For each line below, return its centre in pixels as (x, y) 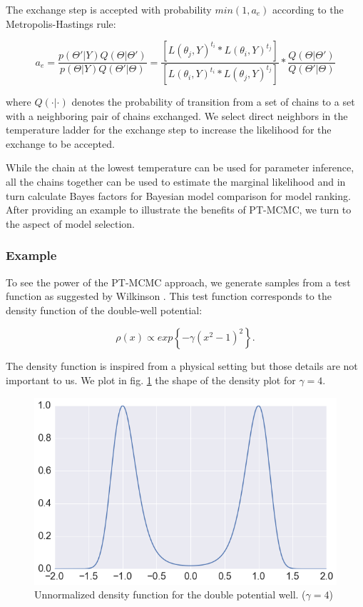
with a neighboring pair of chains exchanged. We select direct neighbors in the (177, 115)
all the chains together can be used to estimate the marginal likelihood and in (176, 182)
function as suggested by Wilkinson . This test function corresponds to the (169, 296)
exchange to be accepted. (60, 143)
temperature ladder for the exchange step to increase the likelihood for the (169, 130)
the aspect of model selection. (70, 223)
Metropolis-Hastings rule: (61, 23)
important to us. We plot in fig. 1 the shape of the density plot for (151, 380)
